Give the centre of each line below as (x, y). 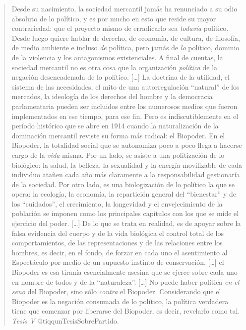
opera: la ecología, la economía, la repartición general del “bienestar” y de (124, 194)
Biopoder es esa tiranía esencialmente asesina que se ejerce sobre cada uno (124, 272)
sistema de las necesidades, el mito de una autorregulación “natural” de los (125, 86)
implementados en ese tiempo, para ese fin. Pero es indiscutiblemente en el (125, 116)
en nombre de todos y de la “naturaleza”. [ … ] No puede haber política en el (125, 281)
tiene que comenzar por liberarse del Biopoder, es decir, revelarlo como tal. (126, 311)
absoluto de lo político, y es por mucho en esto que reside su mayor (114, 18)
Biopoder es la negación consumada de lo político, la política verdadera (120, 301)
